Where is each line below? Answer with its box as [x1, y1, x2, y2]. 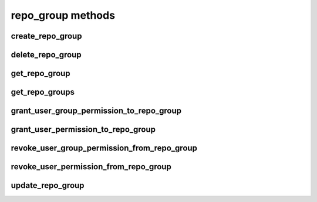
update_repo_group [11, 180, 85, 190]
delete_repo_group [11, 50, 82, 60]
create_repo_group [11, 31, 82, 41]
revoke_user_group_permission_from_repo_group [11, 143, 198, 153]
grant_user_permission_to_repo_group [11, 125, 156, 135]
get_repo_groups [11, 87, 75, 97]
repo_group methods [11, 9, 116, 22]
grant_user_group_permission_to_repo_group [11, 106, 182, 116]
